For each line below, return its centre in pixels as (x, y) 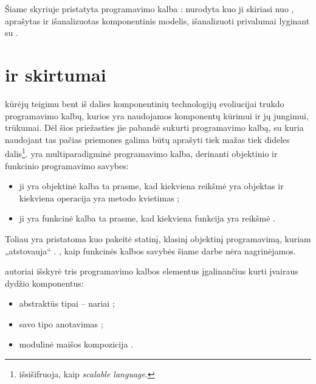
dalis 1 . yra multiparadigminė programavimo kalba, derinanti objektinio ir (141, 152)
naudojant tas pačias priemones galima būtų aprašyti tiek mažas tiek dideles (147, 139)
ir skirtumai (56, 74)
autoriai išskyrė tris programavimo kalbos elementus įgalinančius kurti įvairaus (152, 271)
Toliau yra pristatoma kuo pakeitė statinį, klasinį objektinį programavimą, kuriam (158, 238)
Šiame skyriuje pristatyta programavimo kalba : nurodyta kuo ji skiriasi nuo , (149, 9)
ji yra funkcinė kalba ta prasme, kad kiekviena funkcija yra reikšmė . (147, 218)
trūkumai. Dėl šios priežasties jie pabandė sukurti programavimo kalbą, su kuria (154, 127)
